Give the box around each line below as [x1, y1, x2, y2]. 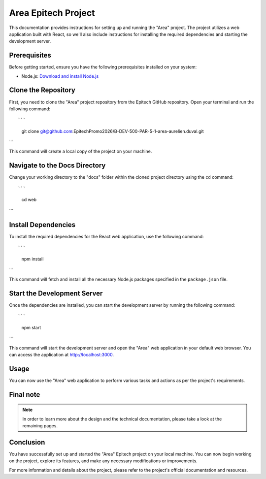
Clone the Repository [9, 86, 76, 95]
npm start [21, 324, 41, 330]
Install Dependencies [9, 221, 76, 229]
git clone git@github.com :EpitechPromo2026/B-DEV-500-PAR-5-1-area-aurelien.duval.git [21, 128, 204, 134]
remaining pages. [22, 422, 58, 428]
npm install [21, 256, 44, 262]
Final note [9, 390, 40, 399]
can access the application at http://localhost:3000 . [9, 351, 114, 357]
